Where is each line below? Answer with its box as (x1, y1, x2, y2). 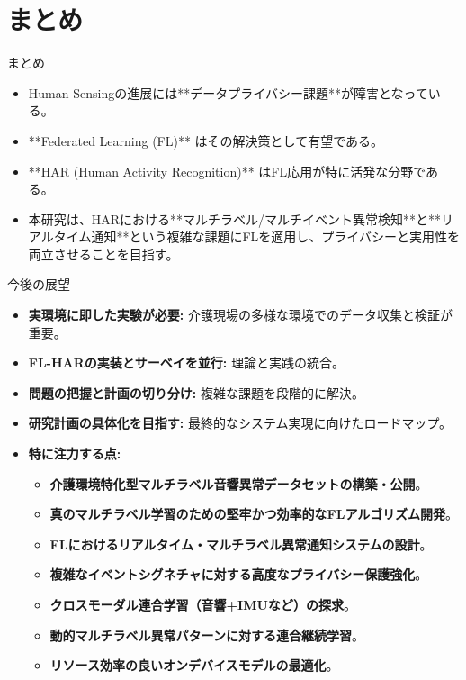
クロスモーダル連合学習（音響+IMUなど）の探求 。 (49, 595, 356, 613)
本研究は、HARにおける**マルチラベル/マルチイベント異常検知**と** (28, 209, 442, 228)
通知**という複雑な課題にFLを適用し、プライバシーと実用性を (91, 227, 460, 246)
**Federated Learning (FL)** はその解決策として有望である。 (28, 131, 384, 150)
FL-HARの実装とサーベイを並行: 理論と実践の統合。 (28, 353, 345, 372)
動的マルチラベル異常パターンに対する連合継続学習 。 (49, 625, 364, 644)
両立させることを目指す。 (28, 244, 179, 263)
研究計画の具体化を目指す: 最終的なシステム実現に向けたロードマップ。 (28, 413, 453, 432)
